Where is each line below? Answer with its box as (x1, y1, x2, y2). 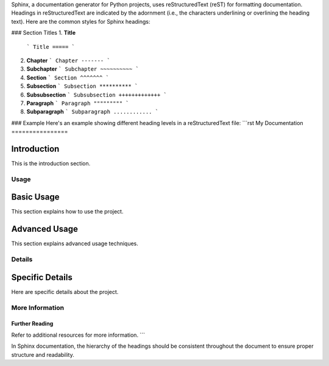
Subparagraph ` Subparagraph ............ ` (26, 108, 158, 115)
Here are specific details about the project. (11, 288, 119, 295)
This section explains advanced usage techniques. (11, 240, 138, 247)
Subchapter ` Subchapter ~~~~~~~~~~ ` (26, 65, 140, 73)
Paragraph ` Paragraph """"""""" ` (26, 99, 129, 107)
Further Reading (11, 320, 54, 328)
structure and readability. (11, 351, 74, 358)
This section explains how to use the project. (11, 208, 124, 215)
